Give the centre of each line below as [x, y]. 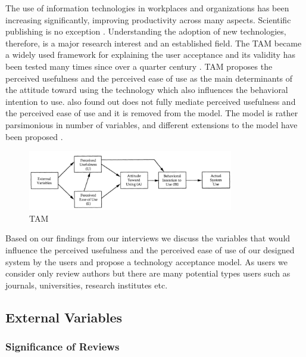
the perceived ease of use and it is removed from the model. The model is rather [152, 113]
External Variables [64, 317]
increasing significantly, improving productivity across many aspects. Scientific [148, 19]
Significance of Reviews [63, 346]
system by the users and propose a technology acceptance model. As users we [146, 261]
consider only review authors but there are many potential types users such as [148, 273]
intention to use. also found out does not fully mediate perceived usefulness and [151, 101]
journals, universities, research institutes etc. [87, 285]
